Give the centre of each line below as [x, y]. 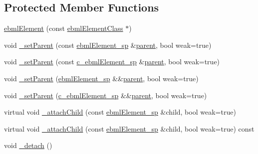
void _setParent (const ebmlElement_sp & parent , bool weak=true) [108, 45]
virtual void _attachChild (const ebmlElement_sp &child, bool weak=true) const [129, 128]
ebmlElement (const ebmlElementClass [64, 28]
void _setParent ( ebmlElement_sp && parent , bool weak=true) [101, 78]
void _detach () [28, 145]
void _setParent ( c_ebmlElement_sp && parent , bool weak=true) [106, 95]
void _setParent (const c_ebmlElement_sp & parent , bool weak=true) [112, 62]
